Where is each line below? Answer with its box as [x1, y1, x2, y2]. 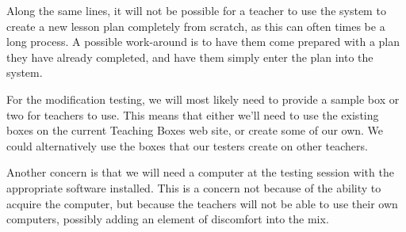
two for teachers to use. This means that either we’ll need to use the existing [6, 106, 379, 123]
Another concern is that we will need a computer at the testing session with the [6, 164, 394, 181]
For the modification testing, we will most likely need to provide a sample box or [6, 90, 400, 107]
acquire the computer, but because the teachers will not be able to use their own [6, 195, 398, 211]
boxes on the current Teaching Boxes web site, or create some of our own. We [6, 122, 384, 139]
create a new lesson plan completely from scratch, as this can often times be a [6, 17, 385, 34]
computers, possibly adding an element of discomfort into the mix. [6, 211, 329, 227]
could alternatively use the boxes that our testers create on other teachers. [6, 137, 368, 154]
